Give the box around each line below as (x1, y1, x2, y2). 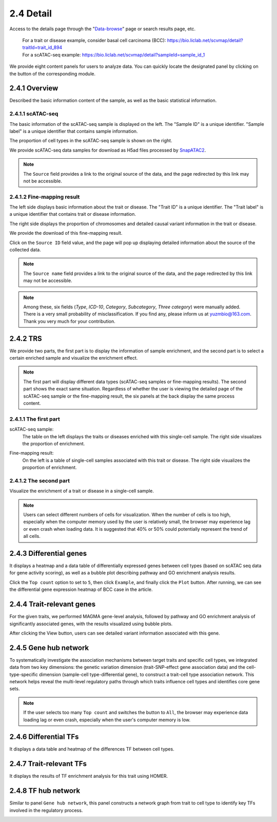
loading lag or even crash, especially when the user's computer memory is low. (23, 717, 191, 723)
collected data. (9, 247, 41, 253)
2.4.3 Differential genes (9, 549, 87, 557)
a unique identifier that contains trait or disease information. (9, 211, 136, 217)
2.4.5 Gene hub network (9, 643, 89, 652)
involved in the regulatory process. (9, 807, 83, 813)
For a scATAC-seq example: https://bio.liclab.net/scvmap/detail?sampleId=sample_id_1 (22, 51, 205, 58)
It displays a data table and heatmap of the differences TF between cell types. (9, 746, 174, 752)
